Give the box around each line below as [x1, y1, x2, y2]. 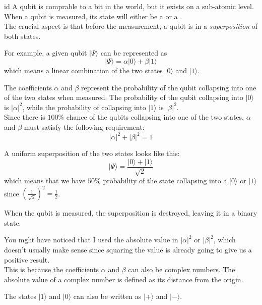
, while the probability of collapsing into [22, 101, 146, 112]
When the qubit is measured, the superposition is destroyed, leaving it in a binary [4, 208, 257, 218]
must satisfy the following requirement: [24, 121, 145, 132]
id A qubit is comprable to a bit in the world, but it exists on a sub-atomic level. [4, 1, 254, 11]
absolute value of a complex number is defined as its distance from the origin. [4, 274, 243, 284]
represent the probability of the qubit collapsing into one [81, 82, 256, 92]
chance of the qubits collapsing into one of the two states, [66, 112, 244, 122]
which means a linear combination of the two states [4, 65, 163, 75]
